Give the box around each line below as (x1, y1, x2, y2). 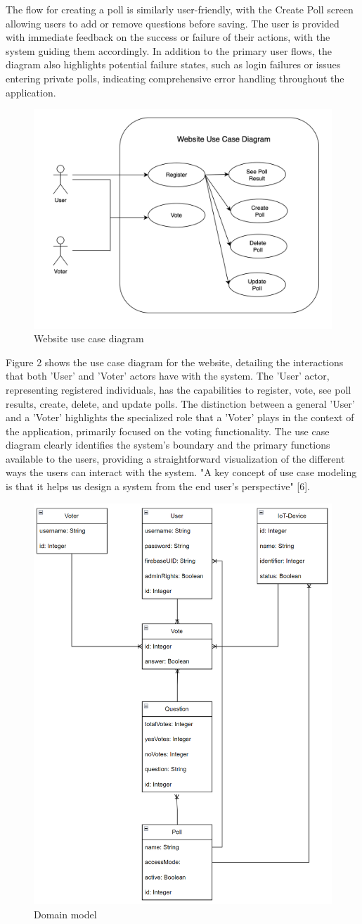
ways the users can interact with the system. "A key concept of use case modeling (6, 465, 357, 480)
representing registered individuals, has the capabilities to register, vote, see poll (6, 382, 351, 397)
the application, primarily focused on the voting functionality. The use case (6, 423, 330, 438)
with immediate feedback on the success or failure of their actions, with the (6, 30, 330, 44)
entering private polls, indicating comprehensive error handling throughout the (6, 70, 344, 85)
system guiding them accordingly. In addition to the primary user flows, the (6, 43, 332, 58)
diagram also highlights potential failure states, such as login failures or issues (6, 57, 341, 72)
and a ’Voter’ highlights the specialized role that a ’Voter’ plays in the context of (6, 410, 354, 425)
